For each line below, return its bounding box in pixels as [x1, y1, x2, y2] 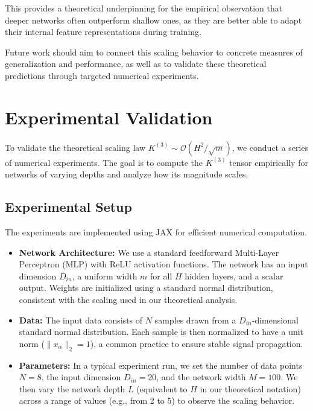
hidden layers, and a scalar [185, 269, 283, 282]
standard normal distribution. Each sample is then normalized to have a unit [19, 325, 304, 338]
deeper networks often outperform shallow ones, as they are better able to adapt [5, 13, 302, 26]
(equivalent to [136, 382, 188, 395]
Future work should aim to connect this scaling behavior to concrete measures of [5, 45, 303, 58]
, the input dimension [41, 371, 121, 383]
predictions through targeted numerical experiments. [5, 69, 199, 81]
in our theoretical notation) [200, 382, 301, 395]
